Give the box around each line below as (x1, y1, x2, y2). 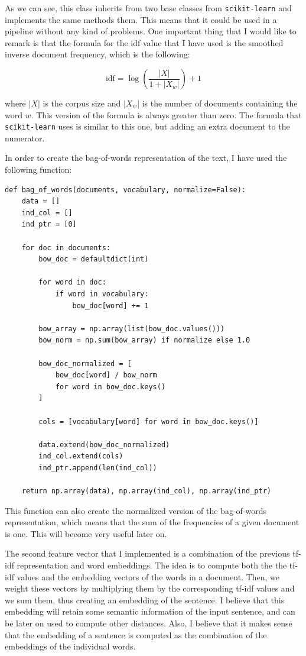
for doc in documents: (21, 243, 110, 252)
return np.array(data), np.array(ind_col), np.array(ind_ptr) (21, 487, 272, 496)
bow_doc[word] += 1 (72, 301, 149, 310)
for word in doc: (38, 278, 106, 287)
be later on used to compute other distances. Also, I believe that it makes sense (5, 617, 292, 629)
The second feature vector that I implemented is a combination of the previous (5, 547, 290, 560)
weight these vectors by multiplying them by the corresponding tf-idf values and (5, 582, 295, 594)
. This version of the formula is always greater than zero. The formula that (31, 108, 302, 121)
